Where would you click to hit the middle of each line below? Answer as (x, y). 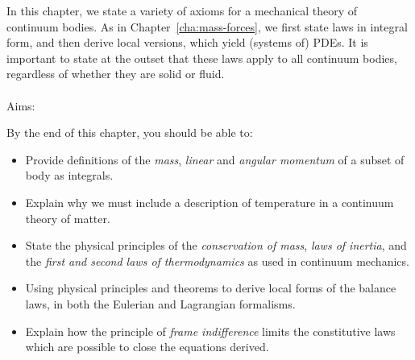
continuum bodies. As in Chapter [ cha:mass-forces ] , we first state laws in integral (207, 26)
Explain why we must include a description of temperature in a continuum (210, 202)
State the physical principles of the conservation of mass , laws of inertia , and (216, 245)
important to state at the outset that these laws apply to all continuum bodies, (202, 58)
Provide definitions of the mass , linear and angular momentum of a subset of (215, 159)
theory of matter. (68, 218)
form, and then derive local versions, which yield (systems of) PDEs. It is (187, 42)
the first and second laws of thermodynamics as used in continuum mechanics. (217, 261)
